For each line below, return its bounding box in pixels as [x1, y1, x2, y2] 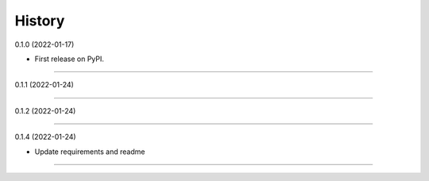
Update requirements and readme [34, 147, 145, 156]
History [14, 12, 65, 29]
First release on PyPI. [34, 54, 105, 64]
